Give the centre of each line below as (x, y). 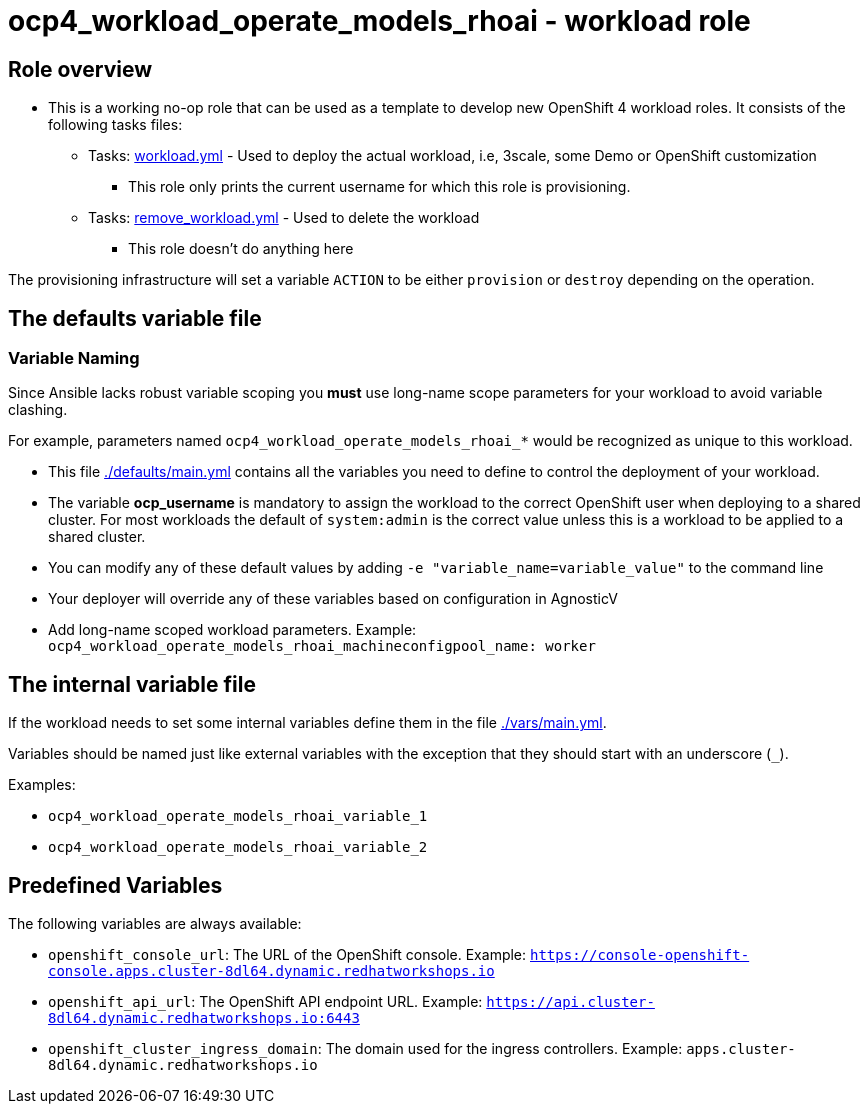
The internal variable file (132, 684)
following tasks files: (115, 125)
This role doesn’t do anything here (241, 249)
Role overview (80, 69)
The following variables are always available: (155, 924)
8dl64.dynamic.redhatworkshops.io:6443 (204, 1018)
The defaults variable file (135, 318)
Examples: (42, 785)
